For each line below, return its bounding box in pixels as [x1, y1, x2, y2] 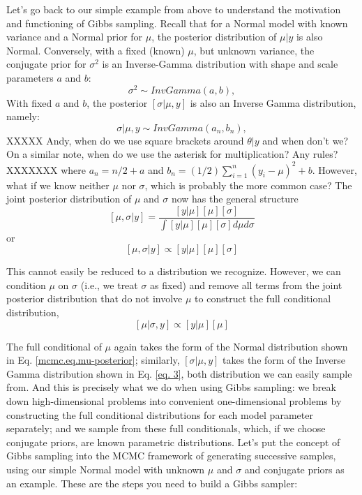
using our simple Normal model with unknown [6, 461, 205, 476]
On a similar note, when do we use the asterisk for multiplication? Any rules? [6, 147, 338, 161]
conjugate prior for [6, 57, 86, 71]
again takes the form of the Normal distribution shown [114, 339, 348, 353]
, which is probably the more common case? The [144, 177, 352, 192]
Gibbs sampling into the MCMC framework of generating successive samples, [6, 448, 336, 463]
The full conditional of [6, 339, 102, 353]
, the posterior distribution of [151, 29, 277, 44]
